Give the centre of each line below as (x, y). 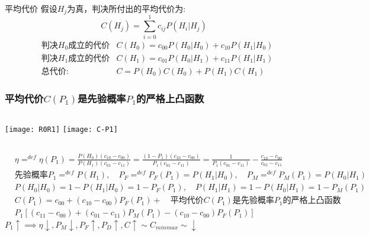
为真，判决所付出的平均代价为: (126, 8)
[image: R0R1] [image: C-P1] (61, 129)
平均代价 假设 (31, 8)
